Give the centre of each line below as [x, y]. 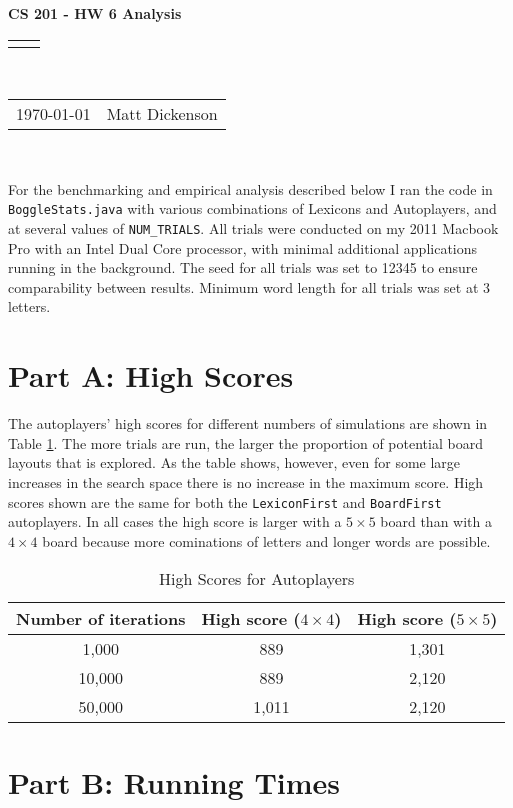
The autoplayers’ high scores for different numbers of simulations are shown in [248, 423]
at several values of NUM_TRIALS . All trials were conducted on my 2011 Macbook [253, 228]
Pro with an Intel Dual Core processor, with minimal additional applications [243, 247]
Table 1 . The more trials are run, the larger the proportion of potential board [245, 442]
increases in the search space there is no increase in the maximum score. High [246, 481]
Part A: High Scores [151, 375]
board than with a [436, 521]
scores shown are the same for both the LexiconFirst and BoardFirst [225, 501]
